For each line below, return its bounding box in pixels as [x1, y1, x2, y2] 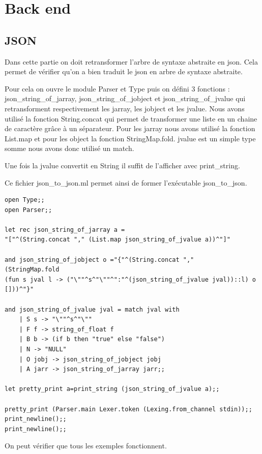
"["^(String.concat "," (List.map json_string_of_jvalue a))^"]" [5, 236, 230, 244]
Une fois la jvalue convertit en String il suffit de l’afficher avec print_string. [5, 160, 240, 170]
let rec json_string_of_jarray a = [5, 226, 125, 233]
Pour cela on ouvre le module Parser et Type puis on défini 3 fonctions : [5, 83, 230, 94]
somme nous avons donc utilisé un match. [5, 143, 134, 154]
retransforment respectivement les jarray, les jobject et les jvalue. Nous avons [5, 103, 245, 113]
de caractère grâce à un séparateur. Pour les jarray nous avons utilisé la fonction [5, 123, 255, 134]
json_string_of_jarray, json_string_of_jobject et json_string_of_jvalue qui [5, 93, 246, 104]
